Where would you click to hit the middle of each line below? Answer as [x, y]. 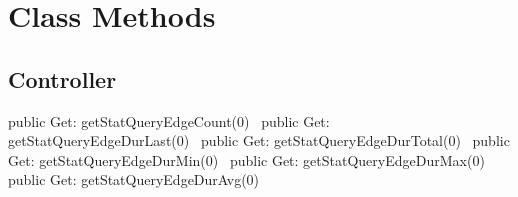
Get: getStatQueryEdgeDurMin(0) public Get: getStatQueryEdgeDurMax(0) [246, 159]
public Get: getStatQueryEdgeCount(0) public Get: [169, 120]
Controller [62, 78]
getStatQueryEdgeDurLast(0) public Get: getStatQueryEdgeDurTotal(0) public [259, 140]
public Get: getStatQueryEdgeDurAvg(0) [134, 179]
